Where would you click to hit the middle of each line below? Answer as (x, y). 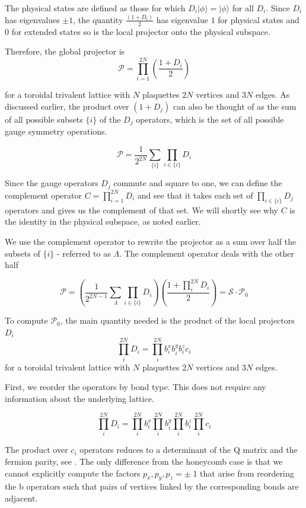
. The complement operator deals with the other (207, 253)
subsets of (23, 253)
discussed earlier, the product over (67, 106)
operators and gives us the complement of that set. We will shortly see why (141, 210)
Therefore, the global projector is (65, 51)
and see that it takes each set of (195, 195)
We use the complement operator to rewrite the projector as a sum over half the (151, 241)
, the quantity (98, 19)
